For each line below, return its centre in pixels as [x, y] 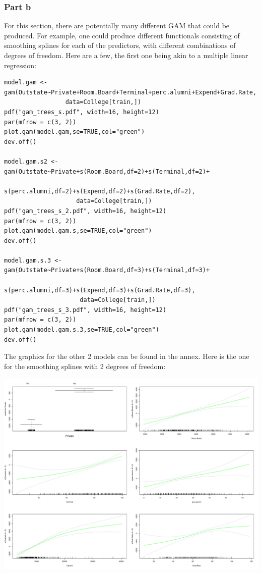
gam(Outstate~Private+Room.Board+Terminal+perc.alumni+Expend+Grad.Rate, [130, 92]
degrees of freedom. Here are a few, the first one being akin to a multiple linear [126, 55]
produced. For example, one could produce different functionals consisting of [122, 35]
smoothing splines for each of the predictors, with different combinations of [120, 45]
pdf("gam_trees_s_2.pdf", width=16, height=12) [85, 211]
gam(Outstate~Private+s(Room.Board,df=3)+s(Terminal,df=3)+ [107, 270]
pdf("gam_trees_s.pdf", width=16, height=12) [82, 112]
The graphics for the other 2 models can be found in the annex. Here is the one [127, 356]
